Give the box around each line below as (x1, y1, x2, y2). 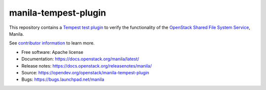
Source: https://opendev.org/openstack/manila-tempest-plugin (21, 69, 150, 75)
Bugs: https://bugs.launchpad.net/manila (21, 76, 104, 83)
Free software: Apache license (21, 49, 84, 55)
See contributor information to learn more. (9, 40, 95, 46)
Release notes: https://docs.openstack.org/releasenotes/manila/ (21, 63, 152, 68)
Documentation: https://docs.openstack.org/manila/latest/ (21, 56, 139, 62)
